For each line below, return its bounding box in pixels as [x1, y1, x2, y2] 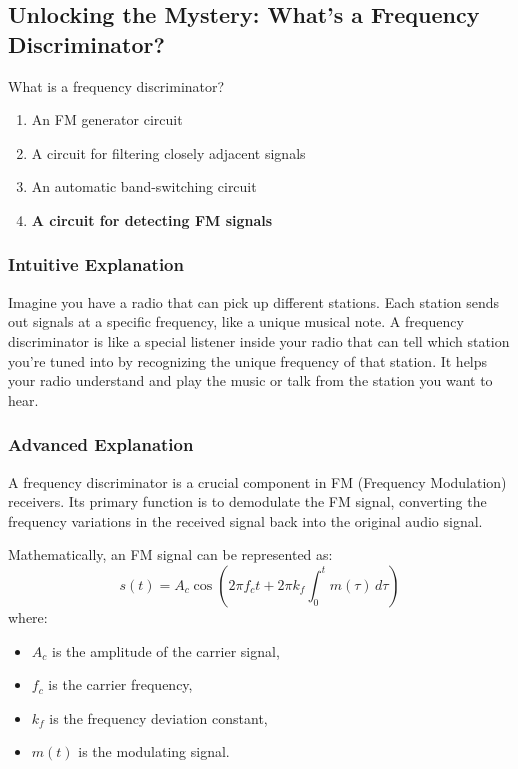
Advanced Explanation [8, 432, 194, 457]
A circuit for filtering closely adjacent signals [31, 142, 306, 163]
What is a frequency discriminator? [8, 75, 225, 96]
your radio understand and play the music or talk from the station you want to [8, 370, 493, 391]
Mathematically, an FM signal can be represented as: [8, 544, 333, 565]
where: [8, 606, 48, 627]
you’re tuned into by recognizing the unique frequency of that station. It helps [8, 350, 488, 371]
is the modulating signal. [78, 741, 230, 762]
